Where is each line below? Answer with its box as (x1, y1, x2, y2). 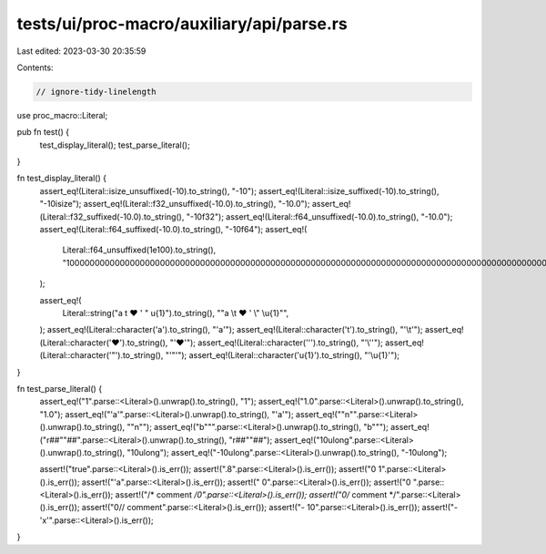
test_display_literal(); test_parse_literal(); (39, 139, 190, 150)
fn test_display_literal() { (16, 173, 106, 184)
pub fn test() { (16, 127, 70, 138)
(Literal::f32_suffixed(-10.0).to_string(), (39, 210, 185, 222)
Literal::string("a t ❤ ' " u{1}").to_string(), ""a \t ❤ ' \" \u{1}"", (62, 307, 289, 318)
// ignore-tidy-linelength (35, 87, 157, 97)
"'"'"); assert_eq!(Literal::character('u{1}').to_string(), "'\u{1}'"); (165, 350, 400, 361)
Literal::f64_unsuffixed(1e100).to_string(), (62, 244, 217, 255)
